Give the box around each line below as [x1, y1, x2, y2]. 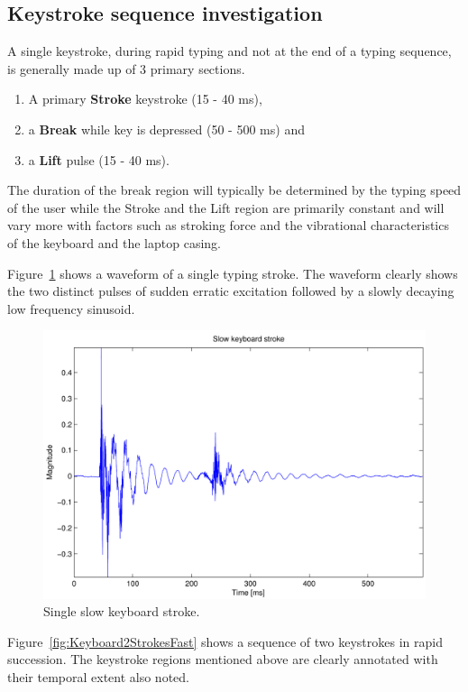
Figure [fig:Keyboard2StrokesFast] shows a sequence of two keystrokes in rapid [7, 632, 443, 650]
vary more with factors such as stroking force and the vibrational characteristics [7, 216, 449, 235]
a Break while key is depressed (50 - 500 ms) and [28, 119, 305, 138]
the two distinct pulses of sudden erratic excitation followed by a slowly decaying [7, 281, 454, 300]
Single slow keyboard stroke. [43, 602, 200, 621]
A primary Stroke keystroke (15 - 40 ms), [28, 89, 262, 108]
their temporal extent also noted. [7, 668, 189, 686]
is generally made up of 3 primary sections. [7, 59, 245, 78]
